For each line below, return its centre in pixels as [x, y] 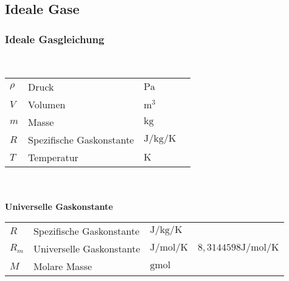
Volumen [47, 104]
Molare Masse [63, 266]
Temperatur [53, 157]
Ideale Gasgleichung [55, 39]
